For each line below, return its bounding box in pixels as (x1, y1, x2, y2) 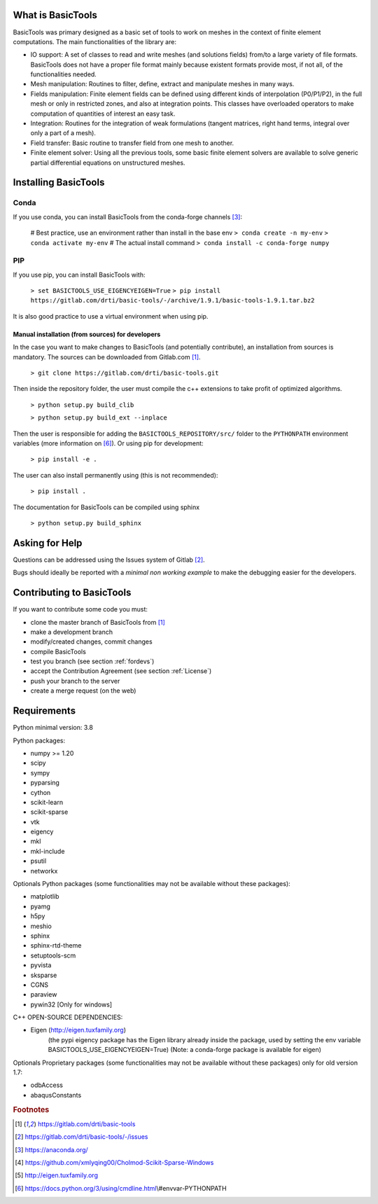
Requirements (13, 705, 76, 717)
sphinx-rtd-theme (30, 941, 82, 950)
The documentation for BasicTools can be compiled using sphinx (13, 503, 199, 511)
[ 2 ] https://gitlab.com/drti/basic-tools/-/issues (15, 1133, 148, 1141)
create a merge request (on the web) (30, 686, 136, 695)
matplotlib (30, 892, 59, 901)
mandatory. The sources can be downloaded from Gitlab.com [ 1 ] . (13, 352, 201, 361)
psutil (30, 857, 47, 865)
